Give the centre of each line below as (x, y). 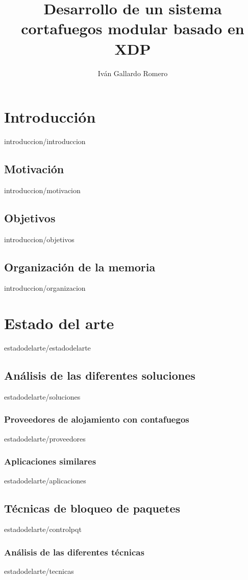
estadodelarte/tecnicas (39, 571)
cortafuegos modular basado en (133, 28)
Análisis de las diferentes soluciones (100, 375)
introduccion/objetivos (39, 239)
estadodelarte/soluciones (42, 396)
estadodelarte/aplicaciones (45, 480)
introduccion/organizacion (45, 288)
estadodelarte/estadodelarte (47, 348)
